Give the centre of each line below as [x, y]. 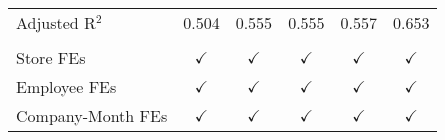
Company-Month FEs [92, 115]
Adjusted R [56, 22]
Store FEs [51, 57]
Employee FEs [66, 86]
